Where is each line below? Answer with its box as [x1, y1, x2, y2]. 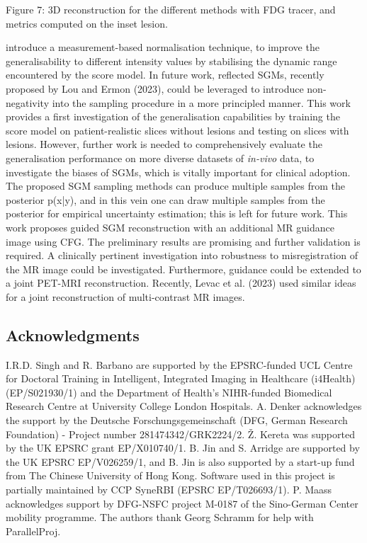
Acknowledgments [6, 324, 140, 345]
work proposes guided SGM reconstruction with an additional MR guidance [6, 219, 334, 234]
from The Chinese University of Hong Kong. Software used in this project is [6, 468, 335, 483]
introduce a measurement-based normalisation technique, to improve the [6, 40, 320, 55]
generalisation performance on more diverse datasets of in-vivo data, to [6, 150, 315, 165]
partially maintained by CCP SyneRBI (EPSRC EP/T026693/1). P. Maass [6, 482, 332, 497]
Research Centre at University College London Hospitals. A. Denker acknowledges [6, 399, 362, 413]
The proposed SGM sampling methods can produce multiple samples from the [6, 178, 345, 193]
